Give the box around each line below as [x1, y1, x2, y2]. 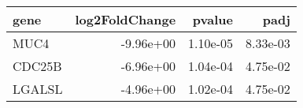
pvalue [192, 10, 233, 28]
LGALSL [13, 80, 63, 98]
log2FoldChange [75, 10, 176, 28]
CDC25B [13, 57, 62, 75]
